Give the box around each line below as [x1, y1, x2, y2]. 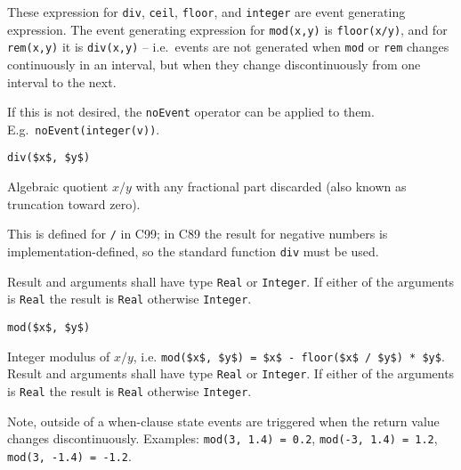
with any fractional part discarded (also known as [135, 177, 407, 196]
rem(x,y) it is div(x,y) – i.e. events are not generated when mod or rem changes [7, 37, 449, 56]
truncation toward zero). [7, 194, 141, 213]
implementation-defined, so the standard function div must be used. [7, 241, 379, 260]
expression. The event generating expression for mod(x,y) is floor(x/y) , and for [7, 20, 448, 38]
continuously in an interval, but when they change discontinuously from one [7, 54, 421, 73]
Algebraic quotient [7, 177, 109, 196]
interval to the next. [7, 72, 117, 91]
